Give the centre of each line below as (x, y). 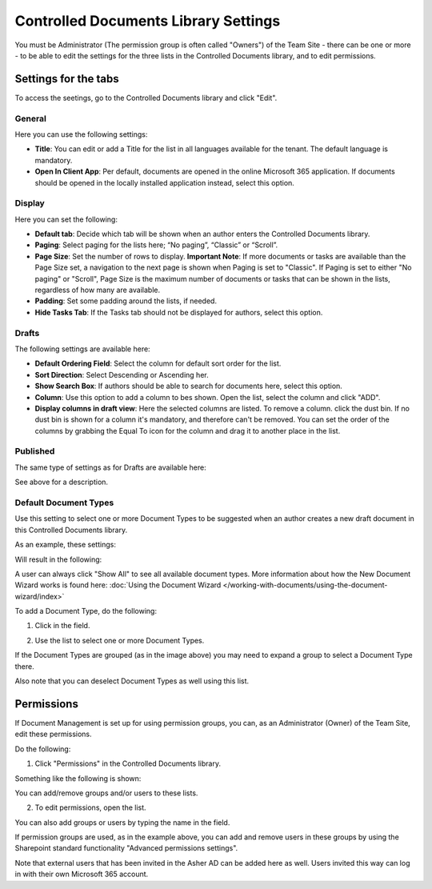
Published (35, 451)
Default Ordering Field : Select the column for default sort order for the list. (158, 363)
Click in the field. (62, 626)
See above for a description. (61, 482)
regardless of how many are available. (97, 290)
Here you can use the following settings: (81, 134)
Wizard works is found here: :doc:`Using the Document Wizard (118, 585)
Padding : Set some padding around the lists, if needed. (126, 301)
